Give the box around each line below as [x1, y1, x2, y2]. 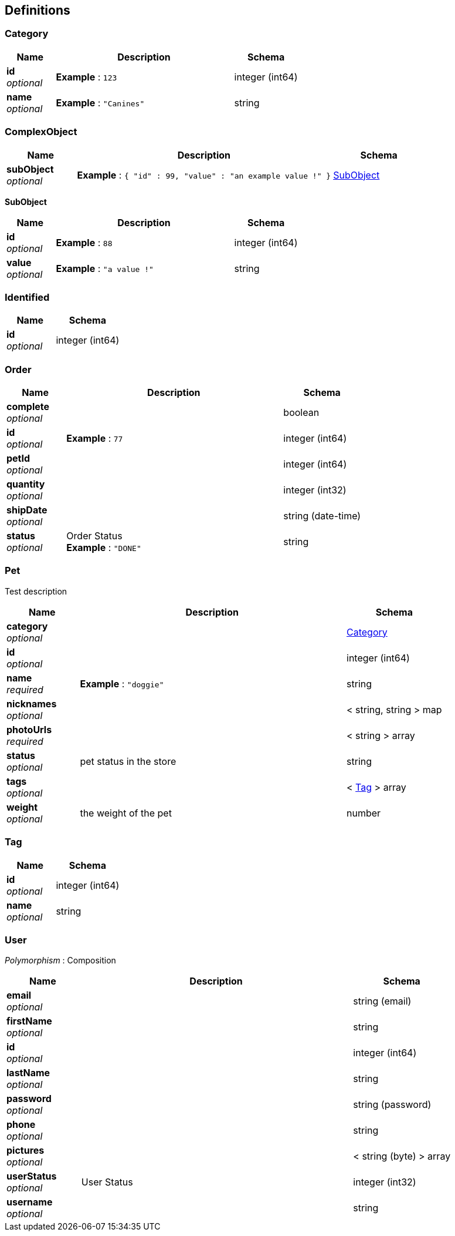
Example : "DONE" [66, 542, 141, 554]
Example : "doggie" [80, 677, 164, 690]
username [6, 1196, 53, 1208]
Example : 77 [66, 432, 123, 445]
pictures [6, 1144, 45, 1157]
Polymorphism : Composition [5, 955, 116, 966]
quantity [6, 478, 45, 491]
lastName [6, 1067, 50, 1079]
